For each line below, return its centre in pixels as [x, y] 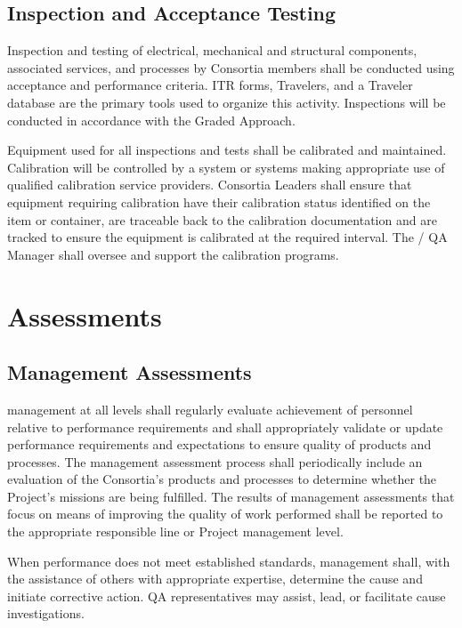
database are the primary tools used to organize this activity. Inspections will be [227, 102]
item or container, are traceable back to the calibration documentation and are [222, 219]
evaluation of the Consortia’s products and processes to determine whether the [222, 479]
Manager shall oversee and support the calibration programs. [173, 254]
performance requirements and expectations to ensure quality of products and [219, 444]
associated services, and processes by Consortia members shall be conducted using [231, 67]
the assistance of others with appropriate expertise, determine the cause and [215, 579]
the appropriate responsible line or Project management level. [175, 531]
